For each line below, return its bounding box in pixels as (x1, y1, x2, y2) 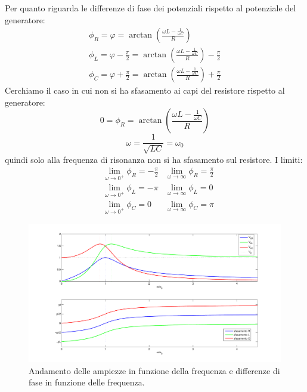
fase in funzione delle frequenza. (29, 376, 145, 388)
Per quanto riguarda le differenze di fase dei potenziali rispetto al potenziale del (5, 2, 296, 14)
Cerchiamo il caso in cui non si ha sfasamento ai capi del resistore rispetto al (5, 84, 285, 97)
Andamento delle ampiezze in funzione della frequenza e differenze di (29, 364, 280, 376)
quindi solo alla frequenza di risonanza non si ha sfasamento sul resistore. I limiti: (5, 153, 303, 165)
